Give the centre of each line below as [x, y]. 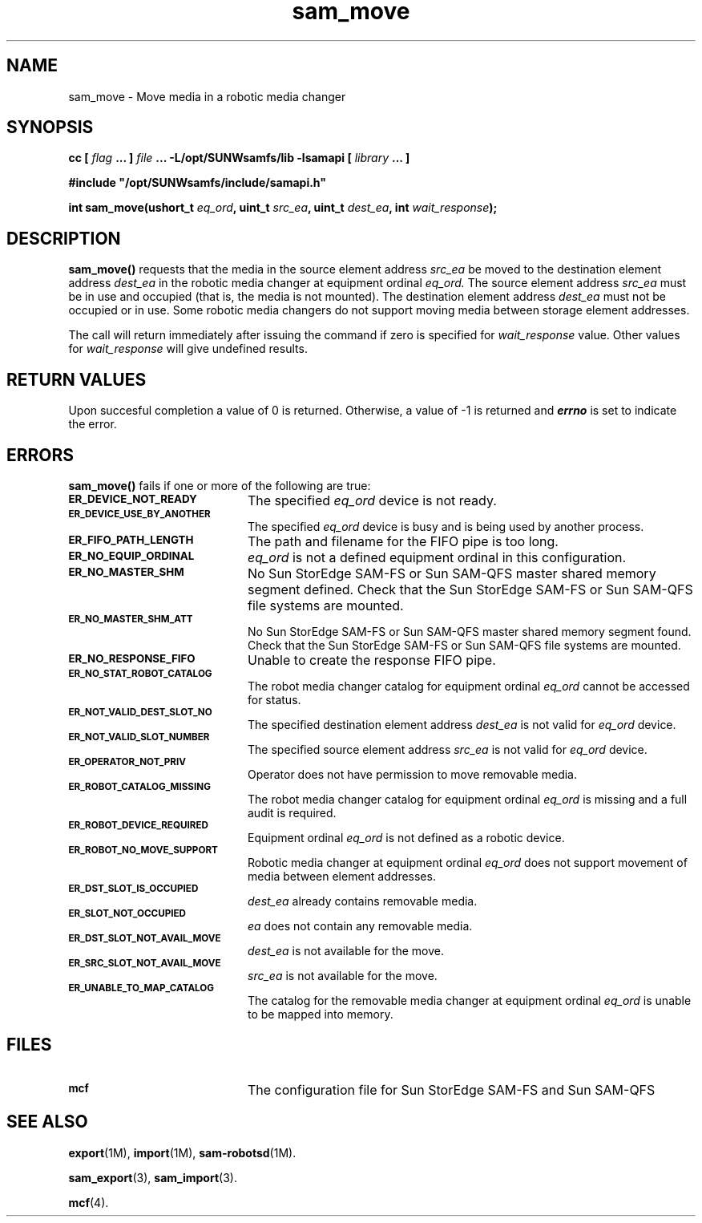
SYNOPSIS [50, 128]
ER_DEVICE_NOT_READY [133, 498]
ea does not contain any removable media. [360, 925]
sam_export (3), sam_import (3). [153, 1177]
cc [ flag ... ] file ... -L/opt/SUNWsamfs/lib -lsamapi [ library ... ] [239, 158]
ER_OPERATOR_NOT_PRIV [127, 761]
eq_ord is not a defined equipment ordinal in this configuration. [437, 557]
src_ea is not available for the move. [343, 975]
